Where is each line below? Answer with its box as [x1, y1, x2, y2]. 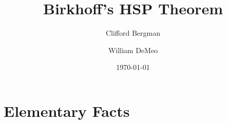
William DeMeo [108, 44, 158, 55]
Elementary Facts [4, 100, 130, 121]
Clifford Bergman [105, 28, 161, 38]
